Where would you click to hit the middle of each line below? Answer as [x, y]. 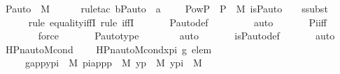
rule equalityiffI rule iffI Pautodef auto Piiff [177, 22]
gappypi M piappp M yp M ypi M [113, 63]
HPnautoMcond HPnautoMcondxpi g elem [108, 49]
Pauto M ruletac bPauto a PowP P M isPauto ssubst [167, 8]
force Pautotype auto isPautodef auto [186, 36]
